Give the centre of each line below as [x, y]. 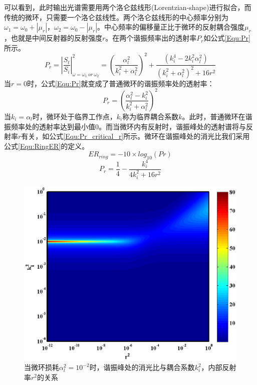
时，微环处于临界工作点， [74, 116]
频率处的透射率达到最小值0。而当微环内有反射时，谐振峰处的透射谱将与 [128, 126]
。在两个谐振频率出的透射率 [151, 38]
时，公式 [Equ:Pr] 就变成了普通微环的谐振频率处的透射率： [120, 83]
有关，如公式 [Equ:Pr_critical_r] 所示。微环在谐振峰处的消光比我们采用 [136, 136]
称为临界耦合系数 [151, 116]
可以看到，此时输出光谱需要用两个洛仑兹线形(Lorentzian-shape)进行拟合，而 [128, 7]
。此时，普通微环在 [214, 116]
